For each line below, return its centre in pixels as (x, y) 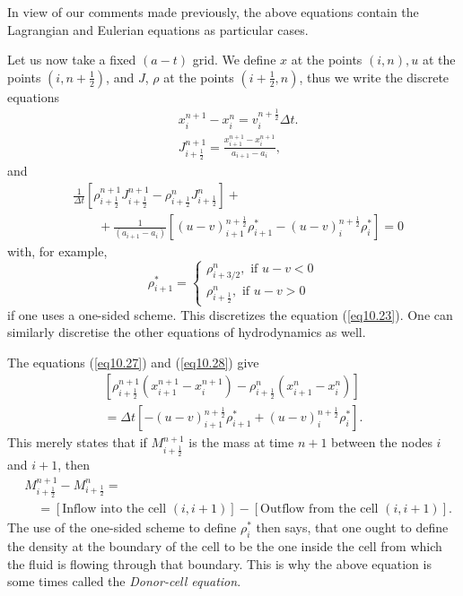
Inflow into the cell (114, 510)
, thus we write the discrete (374, 77)
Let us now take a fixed (72, 60)
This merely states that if (77, 442)
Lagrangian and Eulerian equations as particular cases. (158, 29)
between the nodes (382, 442)
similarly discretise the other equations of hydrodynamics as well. (187, 332)
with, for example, (57, 251)
